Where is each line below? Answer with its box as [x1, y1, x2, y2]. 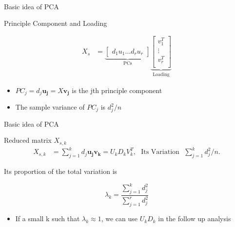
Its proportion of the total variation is [4, 166, 117, 176]
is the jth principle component [72, 85, 162, 95]
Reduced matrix [4, 135, 52, 145]
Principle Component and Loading [4, 18, 107, 28]
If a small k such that [15, 213, 80, 224]
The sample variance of [15, 102, 85, 112]
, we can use [101, 213, 138, 224]
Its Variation [141, 149, 179, 156]
